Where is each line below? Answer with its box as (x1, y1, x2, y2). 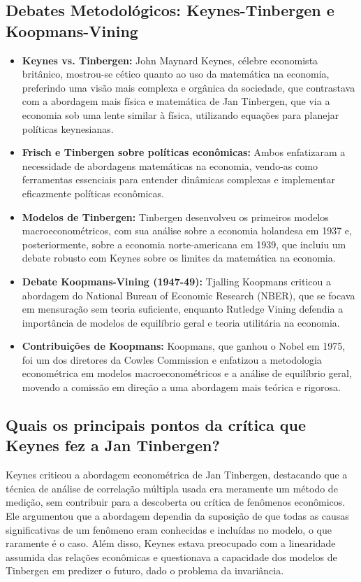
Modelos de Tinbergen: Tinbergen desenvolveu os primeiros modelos (22, 209, 329, 224)
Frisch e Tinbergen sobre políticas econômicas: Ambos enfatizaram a (22, 145, 346, 159)
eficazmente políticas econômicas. (22, 185, 164, 200)
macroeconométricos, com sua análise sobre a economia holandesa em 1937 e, (22, 223, 352, 238)
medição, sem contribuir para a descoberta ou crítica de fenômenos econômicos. (6, 495, 346, 509)
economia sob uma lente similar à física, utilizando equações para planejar (22, 107, 339, 122)
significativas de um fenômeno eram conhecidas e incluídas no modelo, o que (6, 522, 332, 537)
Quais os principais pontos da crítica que (6, 414, 306, 436)
